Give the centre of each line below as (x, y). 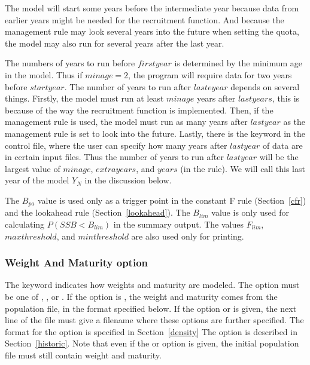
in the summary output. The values (178, 224)
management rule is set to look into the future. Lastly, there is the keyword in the (155, 133)
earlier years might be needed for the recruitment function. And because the (145, 19)
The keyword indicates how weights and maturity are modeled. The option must (152, 285)
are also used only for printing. (188, 236)
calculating (25, 224)
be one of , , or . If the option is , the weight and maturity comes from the (141, 296)
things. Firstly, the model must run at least (84, 98)
